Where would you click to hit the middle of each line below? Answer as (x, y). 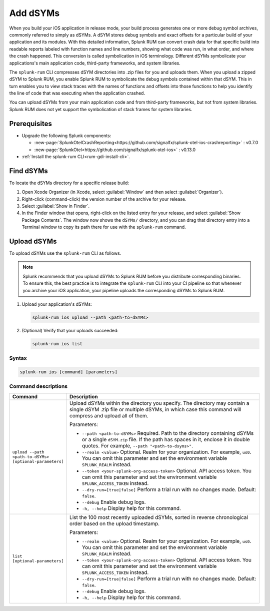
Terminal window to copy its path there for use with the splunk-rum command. (104, 227)
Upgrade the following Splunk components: (66, 136)
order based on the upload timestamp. (114, 523)
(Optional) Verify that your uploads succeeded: (70, 331)
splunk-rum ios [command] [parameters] (68, 372)
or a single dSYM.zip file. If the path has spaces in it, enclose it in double (166, 439)
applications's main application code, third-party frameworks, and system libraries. (95, 63)
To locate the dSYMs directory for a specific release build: (69, 183)
